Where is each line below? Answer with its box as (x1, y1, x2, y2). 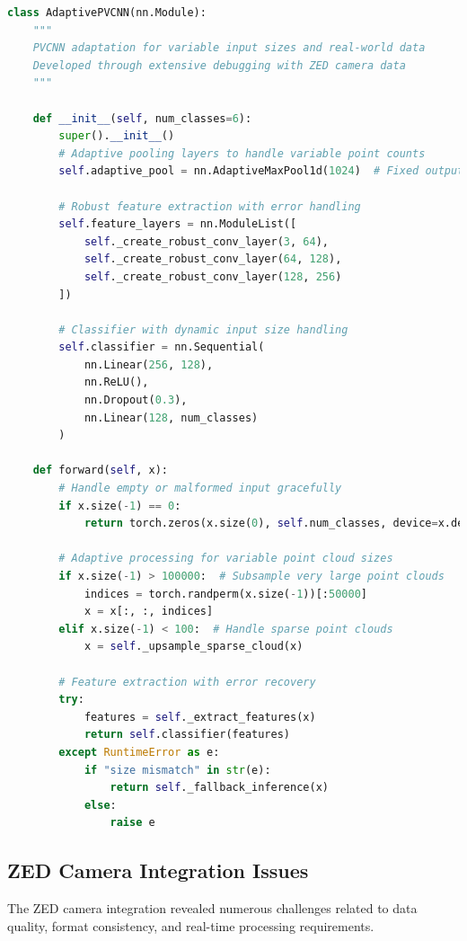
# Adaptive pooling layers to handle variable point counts (58, 146, 426, 160)
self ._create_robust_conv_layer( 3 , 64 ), (84, 235, 329, 248)
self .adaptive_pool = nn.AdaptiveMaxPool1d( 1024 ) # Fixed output (58, 164, 464, 178)
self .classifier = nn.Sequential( (58, 341, 265, 354)
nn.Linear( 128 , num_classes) (84, 411, 259, 424)
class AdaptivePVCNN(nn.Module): (7, 6, 207, 19)
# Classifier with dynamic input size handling (58, 323, 348, 336)
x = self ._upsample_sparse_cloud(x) (84, 640, 304, 653)
